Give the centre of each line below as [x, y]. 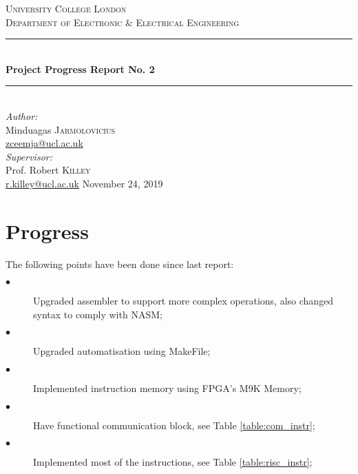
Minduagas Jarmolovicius [61, 129]
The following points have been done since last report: [120, 264]
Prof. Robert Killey [48, 170]
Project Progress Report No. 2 [80, 69]
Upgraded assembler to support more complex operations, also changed [183, 301]
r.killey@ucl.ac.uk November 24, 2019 [84, 183]
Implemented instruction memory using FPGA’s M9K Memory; [167, 388]
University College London [66, 8]
